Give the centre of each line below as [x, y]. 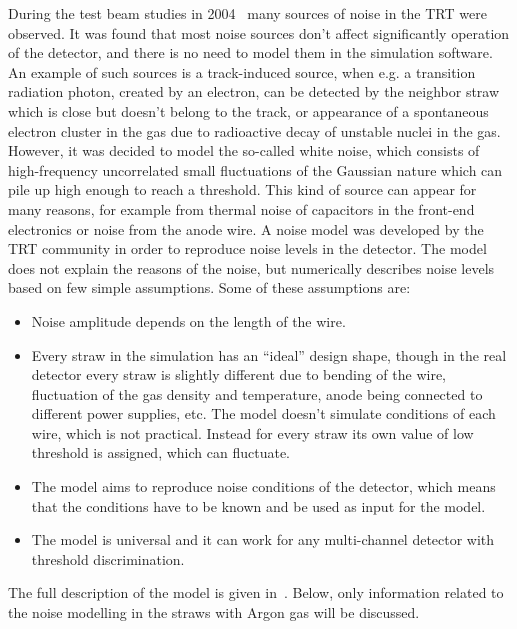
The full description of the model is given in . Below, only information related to [256, 592]
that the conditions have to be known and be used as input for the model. [258, 505]
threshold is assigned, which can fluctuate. [160, 452]
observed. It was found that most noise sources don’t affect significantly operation [259, 32]
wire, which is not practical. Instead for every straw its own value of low [252, 432]
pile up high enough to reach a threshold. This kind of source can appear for [242, 189]
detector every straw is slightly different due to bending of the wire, [238, 374]
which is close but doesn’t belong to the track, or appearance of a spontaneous [248, 110]
